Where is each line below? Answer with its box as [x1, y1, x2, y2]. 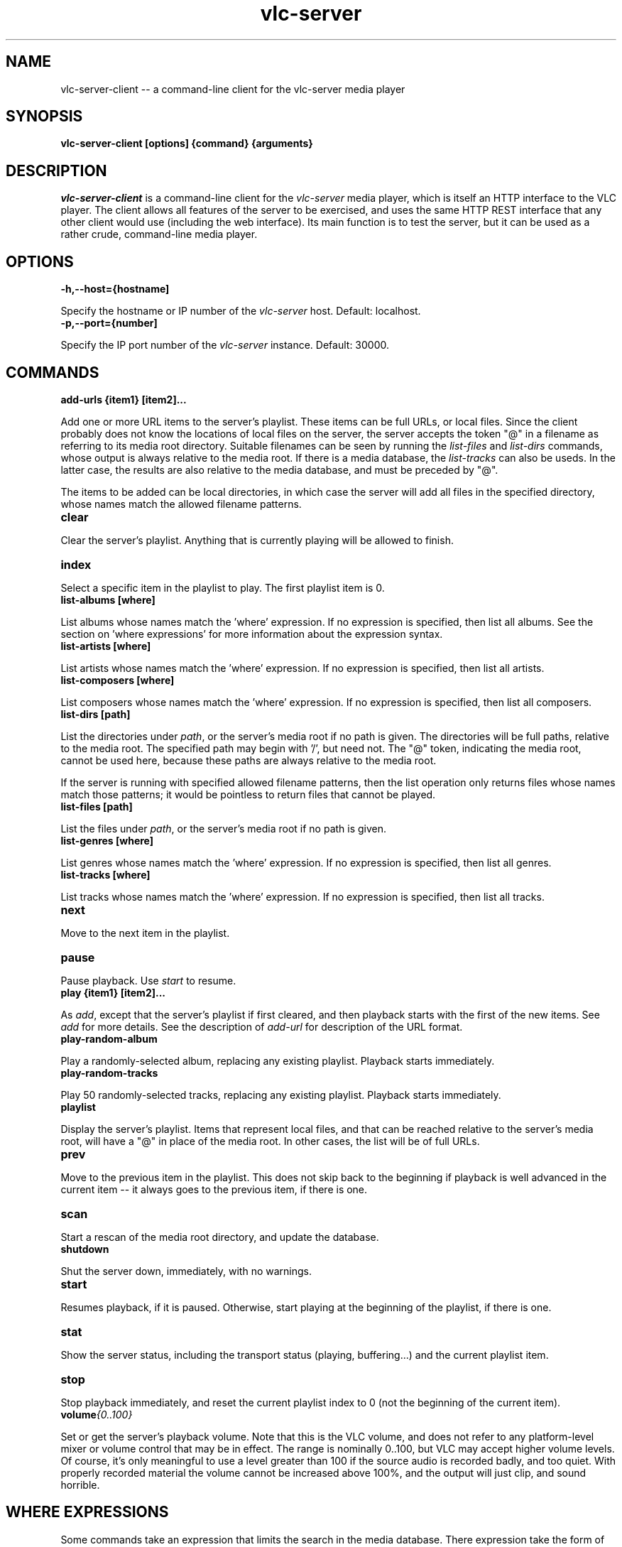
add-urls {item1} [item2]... [60, 393, 187, 406]
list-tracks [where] [60, 868, 151, 881]
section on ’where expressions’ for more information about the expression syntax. [60, 627, 443, 640]
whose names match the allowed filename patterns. [60, 497, 302, 510]
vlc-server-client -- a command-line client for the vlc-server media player [60, 82, 405, 95]
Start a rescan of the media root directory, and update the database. [60, 1230, 379, 1243]
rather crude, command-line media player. [60, 228, 258, 241]
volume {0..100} [60, 1408, 133, 1421]
